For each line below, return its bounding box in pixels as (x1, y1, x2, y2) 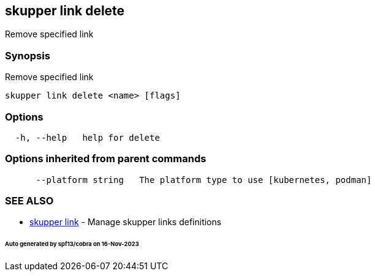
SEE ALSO (5, 195, 54, 207)
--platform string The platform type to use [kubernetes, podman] (36, 174, 372, 185)
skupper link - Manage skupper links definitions (29, 217, 222, 228)
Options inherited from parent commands (5, 152, 206, 165)
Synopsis (5, 49, 50, 62)
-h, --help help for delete (15, 132, 160, 143)
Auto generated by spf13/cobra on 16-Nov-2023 (5, 241, 139, 248)
